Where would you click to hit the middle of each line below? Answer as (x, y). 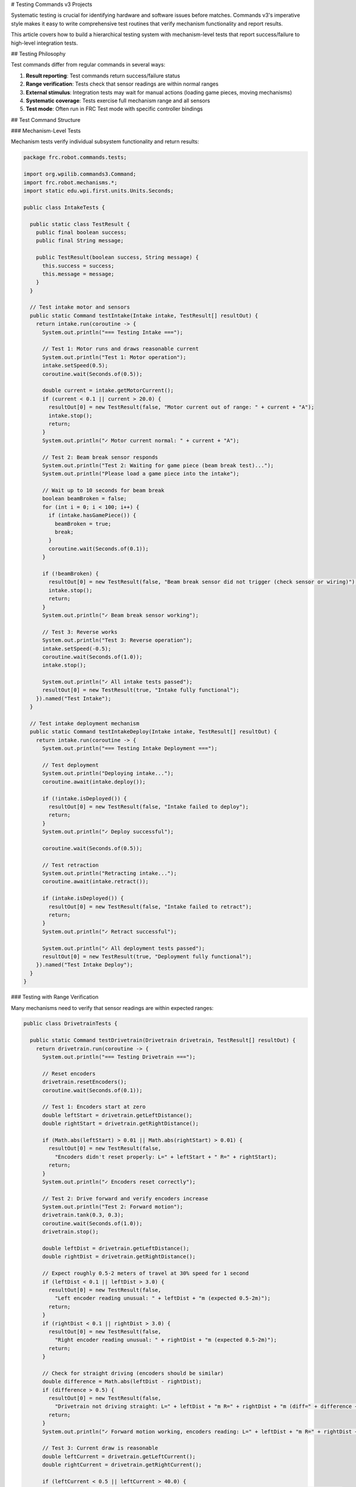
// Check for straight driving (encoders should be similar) (133, 1373)
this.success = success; (79, 266)
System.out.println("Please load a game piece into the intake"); (141, 474)
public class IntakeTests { (64, 207)
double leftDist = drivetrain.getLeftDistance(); (116, 1248)
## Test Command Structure (46, 120)
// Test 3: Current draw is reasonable (100, 1448)
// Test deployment (71, 765)
